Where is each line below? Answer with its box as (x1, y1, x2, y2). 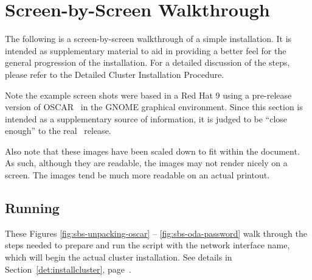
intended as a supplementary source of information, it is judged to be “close (5, 112, 288, 125)
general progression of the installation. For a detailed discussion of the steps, (5, 56, 290, 69)
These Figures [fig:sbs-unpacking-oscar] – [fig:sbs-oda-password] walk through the (5, 226, 307, 239)
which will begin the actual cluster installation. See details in (5, 251, 232, 264)
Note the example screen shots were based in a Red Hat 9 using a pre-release (5, 88, 292, 101)
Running (5, 198, 60, 217)
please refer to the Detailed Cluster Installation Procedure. (5, 68, 224, 80)
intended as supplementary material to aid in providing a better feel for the (5, 44, 286, 57)
